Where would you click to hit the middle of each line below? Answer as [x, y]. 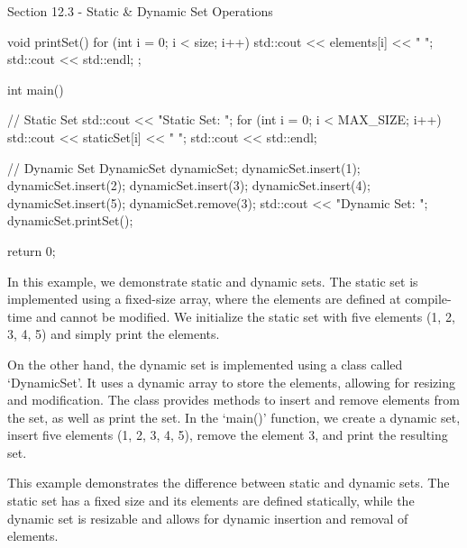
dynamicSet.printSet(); [70, 220]
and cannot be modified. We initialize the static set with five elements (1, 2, [245, 316]
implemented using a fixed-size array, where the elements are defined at [204, 299]
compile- [428, 299]
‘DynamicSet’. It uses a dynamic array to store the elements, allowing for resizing [231, 382]
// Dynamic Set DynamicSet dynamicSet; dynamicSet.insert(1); [184, 167]
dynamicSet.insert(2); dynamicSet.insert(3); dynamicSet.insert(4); [189, 185]
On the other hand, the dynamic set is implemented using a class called [205, 364]
